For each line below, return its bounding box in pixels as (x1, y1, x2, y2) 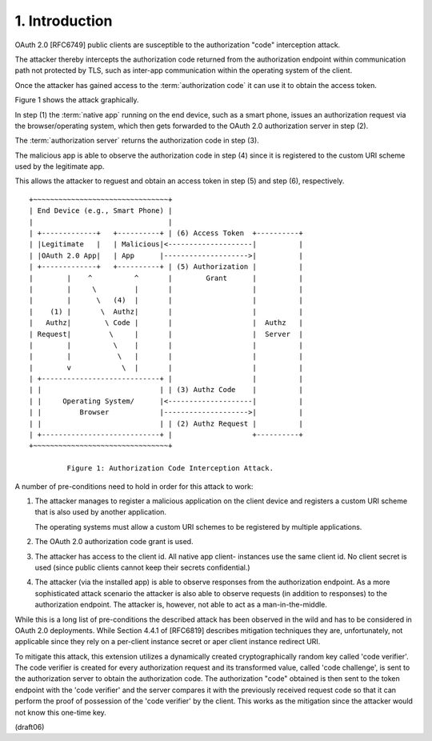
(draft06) (14, 723, 45, 732)
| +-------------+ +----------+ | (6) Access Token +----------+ (29, 229, 303, 238)
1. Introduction (14, 12, 113, 30)
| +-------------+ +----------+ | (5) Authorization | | (29, 262, 303, 271)
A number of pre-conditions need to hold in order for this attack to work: (14, 481, 254, 491)
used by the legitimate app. (14, 162, 105, 171)
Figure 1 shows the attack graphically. (14, 95, 139, 105)
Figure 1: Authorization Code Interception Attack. (66, 464, 274, 473)
